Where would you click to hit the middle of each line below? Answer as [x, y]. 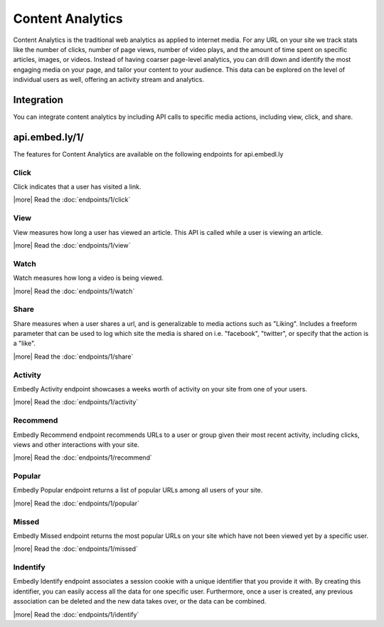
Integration [38, 100]
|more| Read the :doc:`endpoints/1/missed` [76, 549]
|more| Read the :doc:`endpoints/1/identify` [76, 614]
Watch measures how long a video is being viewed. [88, 278]
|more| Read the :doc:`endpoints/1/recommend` [82, 458]
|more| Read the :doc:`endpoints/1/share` [73, 357]
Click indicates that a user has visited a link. [77, 187]
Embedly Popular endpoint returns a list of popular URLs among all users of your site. [138, 490]
